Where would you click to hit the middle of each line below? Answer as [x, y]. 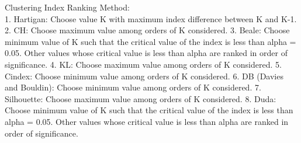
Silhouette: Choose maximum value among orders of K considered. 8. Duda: [141, 98]
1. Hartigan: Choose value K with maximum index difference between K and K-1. [151, 18]
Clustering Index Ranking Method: [67, 7]
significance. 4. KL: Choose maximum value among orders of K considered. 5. [143, 64]
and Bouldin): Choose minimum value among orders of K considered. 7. [133, 87]
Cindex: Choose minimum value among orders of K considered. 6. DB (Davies [144, 76]
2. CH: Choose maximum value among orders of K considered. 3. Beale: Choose [147, 30]
